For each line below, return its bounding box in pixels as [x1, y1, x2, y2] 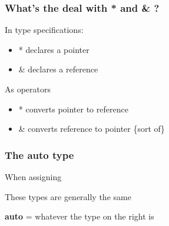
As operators [5, 83, 51, 95]
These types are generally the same [5, 190, 131, 202]
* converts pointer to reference [18, 102, 128, 115]
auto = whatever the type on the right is [5, 210, 154, 222]
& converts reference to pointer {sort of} [18, 122, 165, 135]
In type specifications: [5, 24, 84, 36]
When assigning [5, 171, 62, 182]
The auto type [5, 147, 74, 162]
